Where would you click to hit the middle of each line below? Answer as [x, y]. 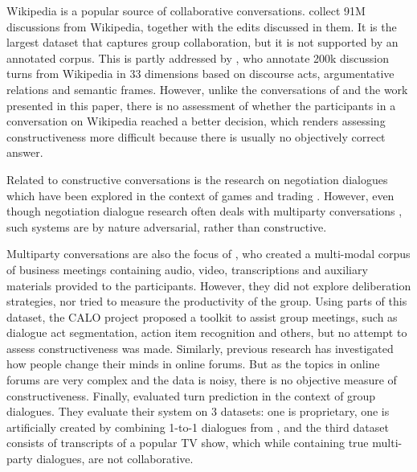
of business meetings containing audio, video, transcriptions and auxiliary [187, 269]
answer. [25, 152]
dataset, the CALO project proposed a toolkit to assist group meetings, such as [202, 316]
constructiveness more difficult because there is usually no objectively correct [196, 136]
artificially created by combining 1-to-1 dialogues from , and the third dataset [198, 427]
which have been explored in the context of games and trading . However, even [200, 195]
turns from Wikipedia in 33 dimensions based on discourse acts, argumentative [200, 74]
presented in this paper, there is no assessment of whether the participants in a [201, 105]
